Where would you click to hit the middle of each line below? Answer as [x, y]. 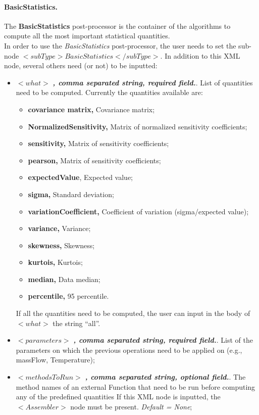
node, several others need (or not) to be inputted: [81, 65]
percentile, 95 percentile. [68, 296]
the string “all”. [76, 323]
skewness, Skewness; [61, 245]
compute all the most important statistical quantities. [87, 36]
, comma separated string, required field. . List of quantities [153, 82]
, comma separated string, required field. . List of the [163, 340]
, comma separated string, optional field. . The [165, 377]
